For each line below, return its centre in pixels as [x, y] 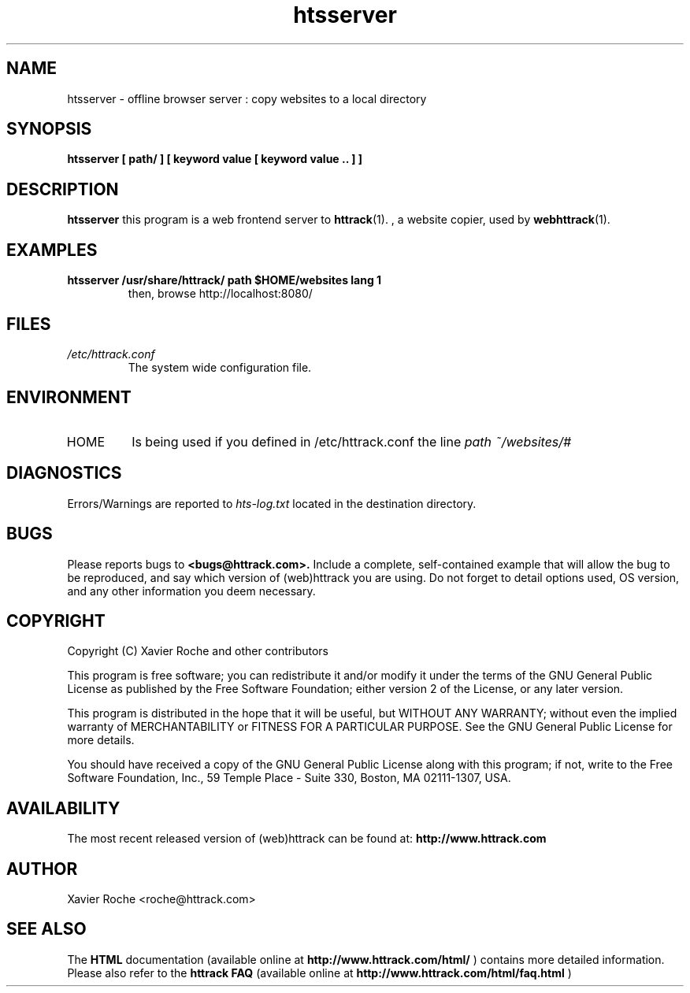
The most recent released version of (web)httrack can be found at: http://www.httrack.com [307, 839]
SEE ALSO [46, 929]
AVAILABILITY [63, 808]
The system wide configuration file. [220, 367]
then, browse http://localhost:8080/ [220, 294]
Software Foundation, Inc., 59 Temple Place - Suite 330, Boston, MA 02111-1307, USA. [289, 778]
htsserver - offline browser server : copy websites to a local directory [247, 98]
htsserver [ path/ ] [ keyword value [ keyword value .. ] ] [215, 159]
